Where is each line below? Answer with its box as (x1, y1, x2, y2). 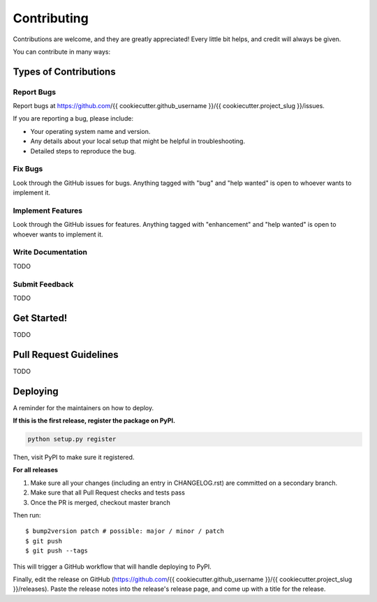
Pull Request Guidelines (13, 349, 119, 361)
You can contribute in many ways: (13, 47, 111, 56)
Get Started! (13, 312, 68, 324)
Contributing (13, 10, 89, 26)
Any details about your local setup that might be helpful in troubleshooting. (30, 137, 246, 146)
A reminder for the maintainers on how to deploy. (13, 403, 154, 412)
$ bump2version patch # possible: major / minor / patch (25, 527, 225, 535)
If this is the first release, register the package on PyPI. (13, 416, 176, 425)
